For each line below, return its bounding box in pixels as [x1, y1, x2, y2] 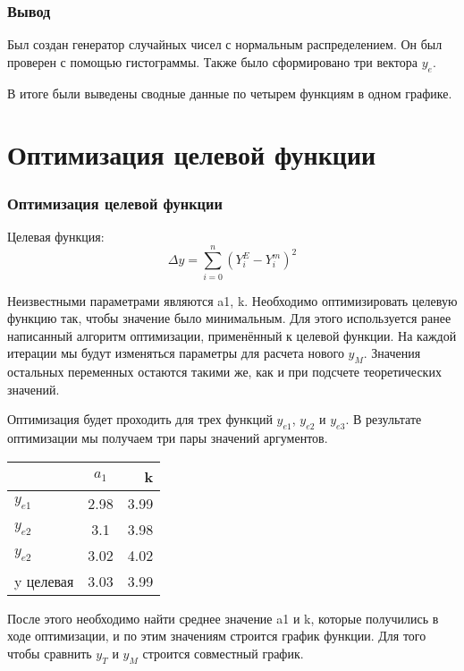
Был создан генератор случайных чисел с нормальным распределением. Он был [7, 35, 443, 54]
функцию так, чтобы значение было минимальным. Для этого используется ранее [7, 309, 451, 327]
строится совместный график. [142, 643, 304, 662]
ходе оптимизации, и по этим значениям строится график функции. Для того [7, 626, 426, 645]
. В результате [345, 410, 422, 429]
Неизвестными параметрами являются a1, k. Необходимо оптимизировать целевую [7, 291, 458, 310]
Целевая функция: [7, 226, 105, 245]
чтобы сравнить [7, 643, 92, 662]
